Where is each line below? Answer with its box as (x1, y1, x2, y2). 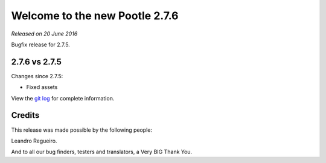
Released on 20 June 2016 (11, 30, 78, 37)
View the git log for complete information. (11, 94, 115, 102)
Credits (11, 110, 40, 120)
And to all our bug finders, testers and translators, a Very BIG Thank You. (11, 148, 193, 156)
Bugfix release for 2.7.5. (11, 41, 71, 48)
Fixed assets (26, 84, 58, 91)
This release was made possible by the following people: (11, 126, 152, 134)
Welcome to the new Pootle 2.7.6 (11, 9, 179, 22)
